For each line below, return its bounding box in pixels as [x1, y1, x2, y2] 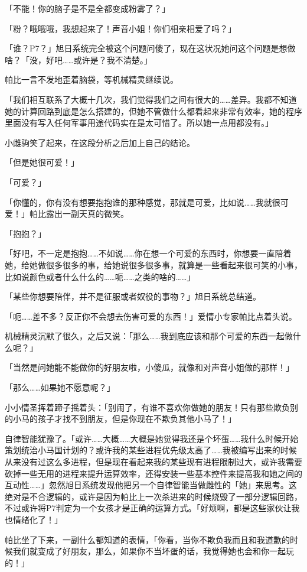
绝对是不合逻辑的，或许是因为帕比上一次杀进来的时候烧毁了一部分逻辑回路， [5, 490, 302, 502]
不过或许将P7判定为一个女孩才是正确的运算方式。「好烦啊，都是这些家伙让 [5, 502, 292, 514]
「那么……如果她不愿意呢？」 [5, 381, 115, 394]
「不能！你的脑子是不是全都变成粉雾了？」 [5, 2, 170, 14]
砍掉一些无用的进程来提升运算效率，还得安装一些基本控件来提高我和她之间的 [5, 467, 302, 479]
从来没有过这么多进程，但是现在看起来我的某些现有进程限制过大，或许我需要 [5, 456, 302, 468]
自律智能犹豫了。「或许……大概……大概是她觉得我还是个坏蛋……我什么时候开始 [5, 432, 299, 444]
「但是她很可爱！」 [5, 156, 79, 168]
